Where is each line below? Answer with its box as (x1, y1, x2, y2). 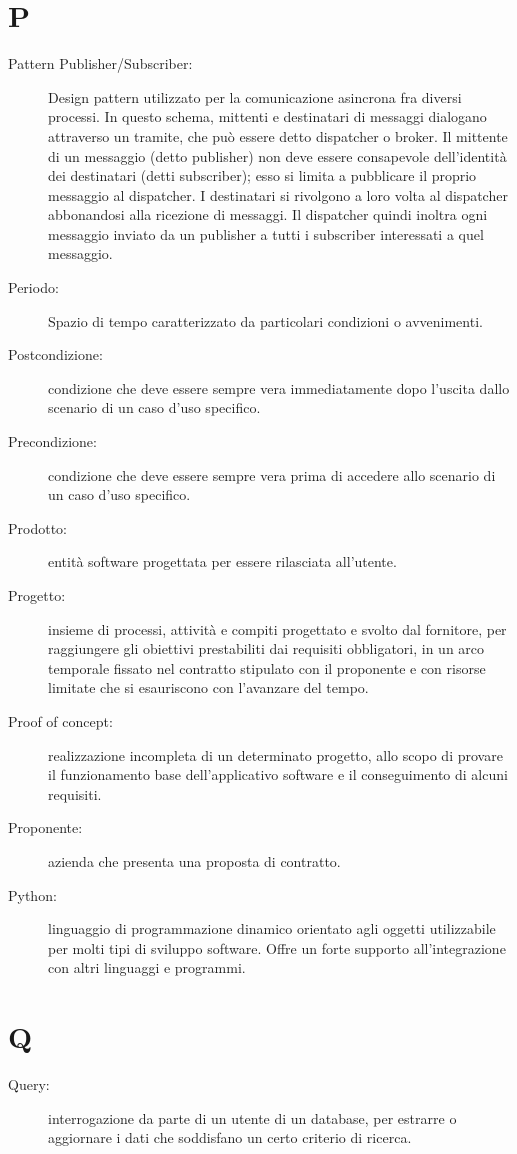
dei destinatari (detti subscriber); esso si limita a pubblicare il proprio (48, 165, 477, 186)
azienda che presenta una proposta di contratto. (48, 850, 341, 871)
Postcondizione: (8, 344, 103, 365)
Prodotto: (8, 517, 67, 538)
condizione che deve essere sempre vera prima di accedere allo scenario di (48, 464, 496, 485)
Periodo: (8, 277, 59, 298)
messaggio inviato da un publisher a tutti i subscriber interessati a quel (48, 223, 484, 244)
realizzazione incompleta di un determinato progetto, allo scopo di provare (48, 744, 503, 765)
